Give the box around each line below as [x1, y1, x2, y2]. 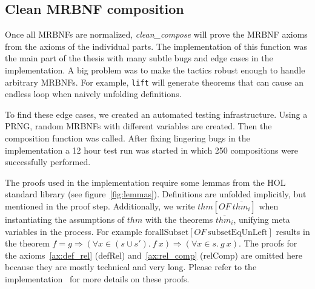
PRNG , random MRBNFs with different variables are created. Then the [5, 120, 272, 132]
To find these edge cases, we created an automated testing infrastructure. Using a [5, 107, 308, 120]
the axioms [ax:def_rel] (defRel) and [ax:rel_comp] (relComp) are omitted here [5, 248, 302, 261]
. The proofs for [239, 237, 297, 250]
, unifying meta [233, 212, 290, 225]
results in [276, 225, 310, 237]
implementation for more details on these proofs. [5, 272, 190, 285]
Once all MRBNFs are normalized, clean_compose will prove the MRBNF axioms [5, 28, 308, 41]
